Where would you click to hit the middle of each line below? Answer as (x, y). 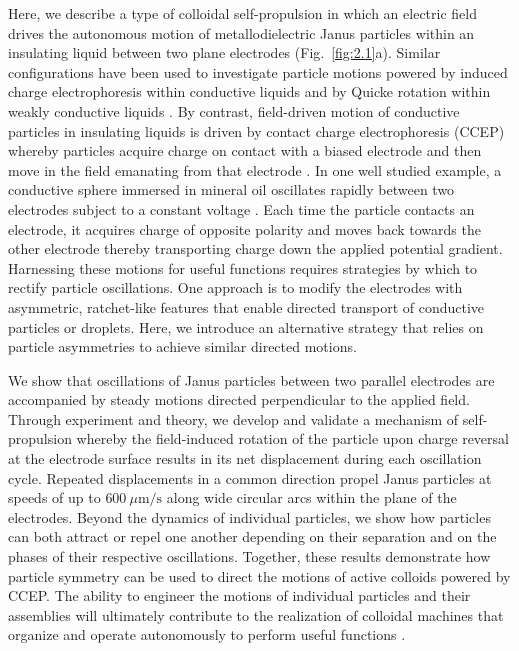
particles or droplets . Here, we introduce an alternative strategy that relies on (246, 326)
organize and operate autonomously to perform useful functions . (207, 634)
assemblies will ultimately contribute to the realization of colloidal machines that (256, 614)
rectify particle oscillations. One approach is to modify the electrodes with (235, 287)
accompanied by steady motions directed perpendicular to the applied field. (239, 399)
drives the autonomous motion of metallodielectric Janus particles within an (241, 32)
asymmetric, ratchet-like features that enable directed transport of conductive (246, 306)
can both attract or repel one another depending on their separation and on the (252, 536)
